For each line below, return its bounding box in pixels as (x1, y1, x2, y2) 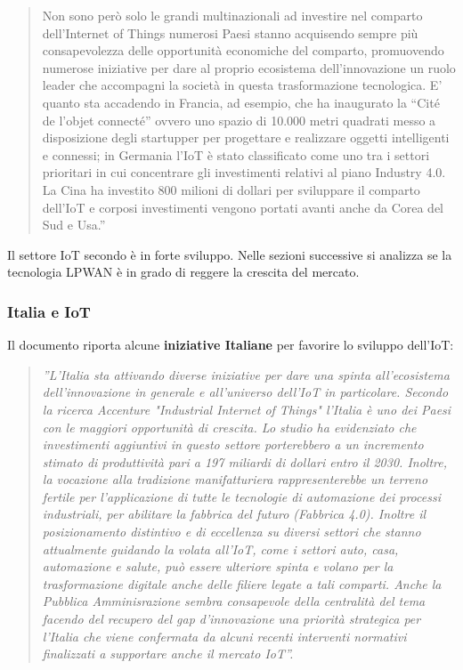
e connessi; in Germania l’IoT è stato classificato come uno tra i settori (42, 145, 430, 164)
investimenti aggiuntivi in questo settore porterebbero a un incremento (42, 435, 424, 454)
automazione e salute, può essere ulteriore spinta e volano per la (42, 557, 394, 576)
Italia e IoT (7, 300, 91, 322)
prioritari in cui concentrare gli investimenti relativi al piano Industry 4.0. (42, 163, 446, 182)
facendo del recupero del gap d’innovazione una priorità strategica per (42, 609, 421, 628)
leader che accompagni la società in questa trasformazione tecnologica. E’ (42, 76, 443, 94)
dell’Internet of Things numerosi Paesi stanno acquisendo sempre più (42, 23, 418, 42)
